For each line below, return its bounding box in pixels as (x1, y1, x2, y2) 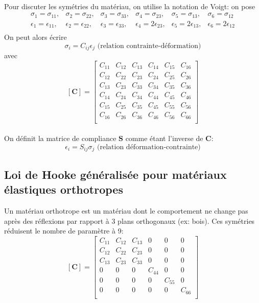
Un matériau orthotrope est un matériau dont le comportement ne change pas (4, 205, 248, 216)
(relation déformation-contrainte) (97, 143, 201, 151)
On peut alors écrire (4, 32, 67, 42)
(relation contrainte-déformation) (97, 42, 201, 50)
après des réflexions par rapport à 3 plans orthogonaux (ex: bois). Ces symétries (4, 215, 255, 226)
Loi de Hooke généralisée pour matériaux (4, 166, 227, 182)
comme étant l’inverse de (125, 133, 203, 144)
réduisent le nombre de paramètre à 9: (4, 225, 124, 236)
